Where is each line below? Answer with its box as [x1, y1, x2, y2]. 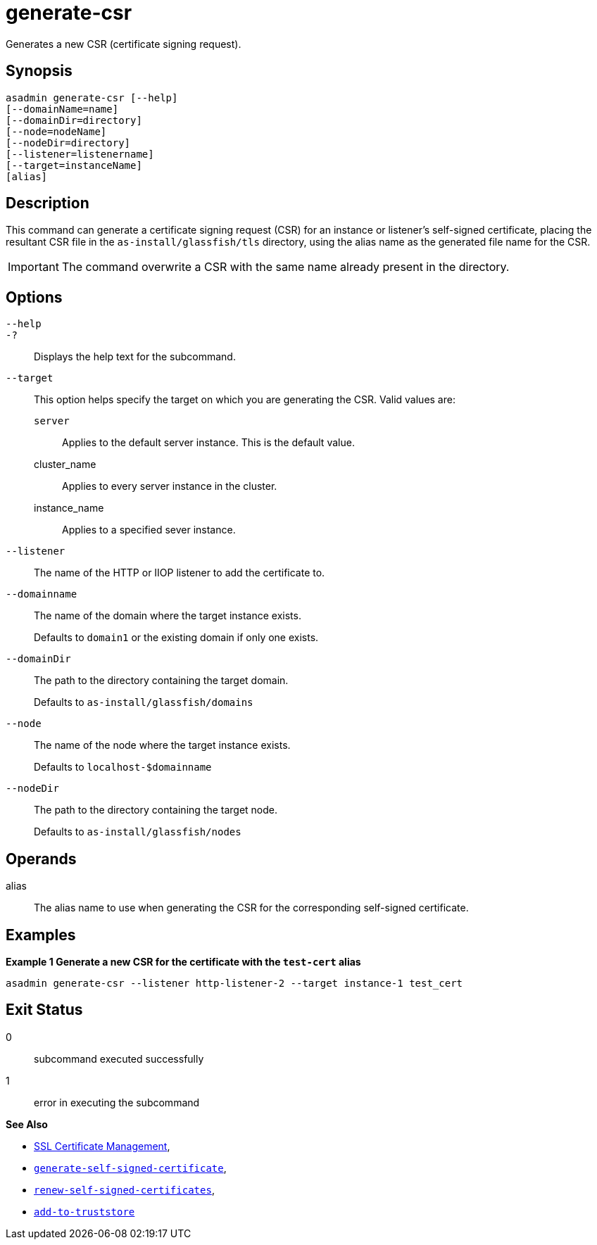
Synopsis [6, 62, 73, 80]
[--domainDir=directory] [6, 114, 142, 126]
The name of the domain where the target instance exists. [34, 609, 301, 622]
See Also [6, 1118, 48, 1130]
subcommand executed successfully [34, 1052, 204, 1065]
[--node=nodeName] [6, 125, 107, 137]
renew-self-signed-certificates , [34, 1183, 215, 1196]
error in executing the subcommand [34, 1096, 200, 1108]
